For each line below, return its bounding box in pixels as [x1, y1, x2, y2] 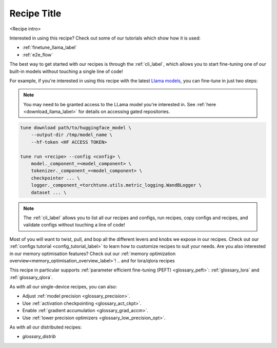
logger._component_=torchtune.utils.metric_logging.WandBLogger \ [31, 182, 202, 188]
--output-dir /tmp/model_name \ [31, 132, 113, 138]
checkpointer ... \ [31, 175, 81, 181]
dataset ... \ [31, 189, 67, 195]
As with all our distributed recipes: [9, 324, 82, 331]
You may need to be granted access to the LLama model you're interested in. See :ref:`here [23, 101, 216, 107]
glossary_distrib [22, 334, 56, 340]
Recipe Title [9, 8, 62, 19]
